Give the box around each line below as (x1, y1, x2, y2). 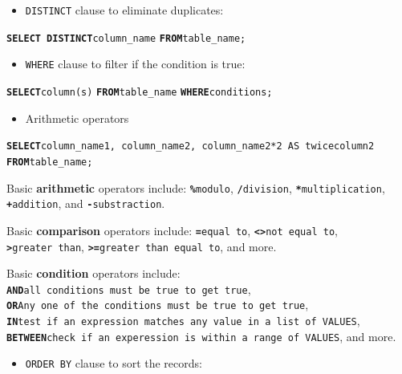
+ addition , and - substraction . (6, 195, 165, 212)
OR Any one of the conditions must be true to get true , (6, 296, 309, 313)
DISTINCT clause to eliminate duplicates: (25, 2, 224, 18)
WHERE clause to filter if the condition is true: (25, 55, 246, 72)
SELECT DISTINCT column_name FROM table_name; (6, 32, 246, 44)
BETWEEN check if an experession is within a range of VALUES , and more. (6, 327, 396, 344)
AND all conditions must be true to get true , (6, 280, 251, 297)
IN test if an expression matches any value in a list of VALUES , (6, 312, 360, 329)
